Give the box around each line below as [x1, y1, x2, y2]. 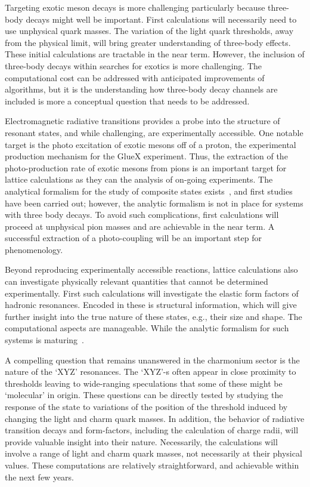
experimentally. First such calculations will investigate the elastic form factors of [5, 286, 299, 299]
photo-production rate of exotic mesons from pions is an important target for [5, 161, 287, 174]
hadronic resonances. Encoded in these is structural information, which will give [5, 298, 297, 311]
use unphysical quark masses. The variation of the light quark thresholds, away [5, 24, 294, 37]
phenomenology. [5, 243, 63, 255]
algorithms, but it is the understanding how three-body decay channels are [5, 83, 278, 95]
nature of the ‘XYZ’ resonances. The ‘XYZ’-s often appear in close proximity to [5, 365, 296, 378]
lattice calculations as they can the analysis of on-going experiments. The [5, 173, 273, 186]
